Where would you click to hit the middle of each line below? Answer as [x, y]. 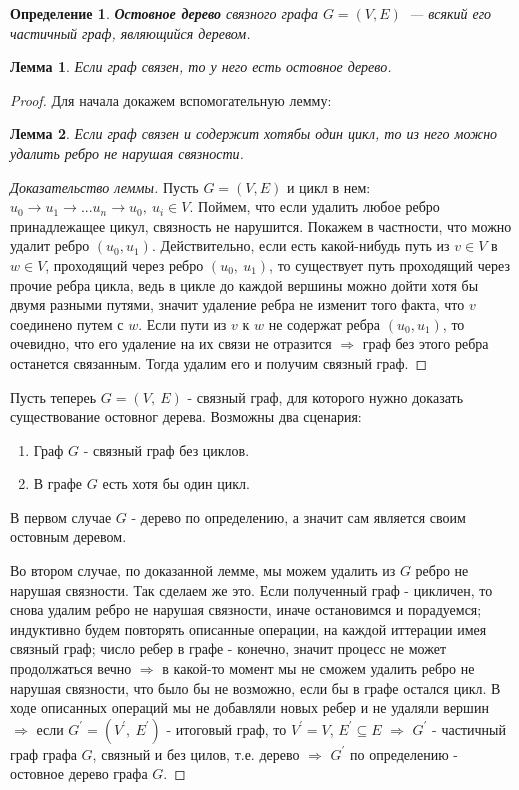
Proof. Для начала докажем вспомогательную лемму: [171, 99]
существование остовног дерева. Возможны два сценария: [186, 416]
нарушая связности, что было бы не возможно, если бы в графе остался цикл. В [255, 687]
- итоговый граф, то [226, 728]
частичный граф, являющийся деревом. [130, 32]
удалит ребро [50, 245]
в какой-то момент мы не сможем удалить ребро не [318, 668]
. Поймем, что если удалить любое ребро [314, 206]
